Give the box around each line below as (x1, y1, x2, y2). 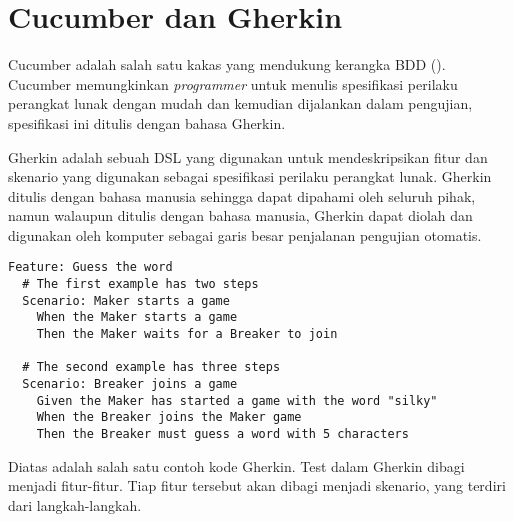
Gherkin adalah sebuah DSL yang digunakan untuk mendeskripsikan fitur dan (8, 146, 488, 167)
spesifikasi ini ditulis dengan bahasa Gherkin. (8, 112, 286, 133)
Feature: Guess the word (8, 260, 173, 275)
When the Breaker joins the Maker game (36, 410, 302, 425)
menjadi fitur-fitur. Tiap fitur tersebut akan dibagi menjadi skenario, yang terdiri (8, 475, 506, 496)
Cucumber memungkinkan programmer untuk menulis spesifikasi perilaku (8, 73, 458, 94)
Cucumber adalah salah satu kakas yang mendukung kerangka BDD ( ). (8, 54, 446, 75)
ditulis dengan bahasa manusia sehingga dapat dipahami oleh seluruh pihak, (8, 185, 476, 206)
